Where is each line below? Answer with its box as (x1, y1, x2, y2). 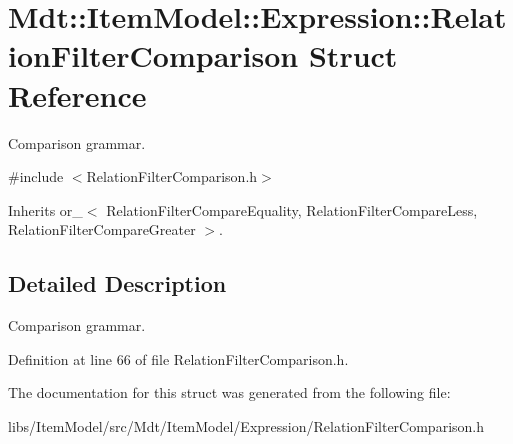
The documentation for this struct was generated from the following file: (8, 382, 451, 403)
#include (8, 166, 64, 187)
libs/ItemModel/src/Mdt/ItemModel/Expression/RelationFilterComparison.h (8, 415, 485, 436)
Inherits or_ (8, 199, 83, 220)
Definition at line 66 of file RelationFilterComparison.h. (8, 348, 349, 369)
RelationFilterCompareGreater (8, 219, 196, 240)
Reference (8, 74, 147, 115)
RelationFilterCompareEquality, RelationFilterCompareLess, (106, 199, 478, 220)
